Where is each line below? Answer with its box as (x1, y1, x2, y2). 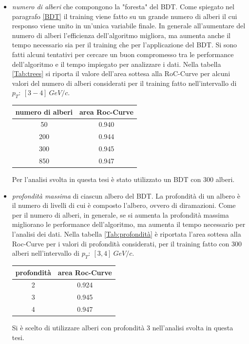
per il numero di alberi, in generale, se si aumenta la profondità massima (12, 209, 229, 220)
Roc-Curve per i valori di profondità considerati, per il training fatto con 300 (12, 238, 242, 248)
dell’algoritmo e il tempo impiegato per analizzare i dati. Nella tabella (12, 59, 221, 69)
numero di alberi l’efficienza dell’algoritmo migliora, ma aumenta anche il (12, 30, 230, 40)
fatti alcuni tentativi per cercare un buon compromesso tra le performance (12, 49, 234, 59)
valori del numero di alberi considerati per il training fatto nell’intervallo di (12, 78, 237, 88)
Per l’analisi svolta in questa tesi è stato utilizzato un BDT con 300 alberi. (12, 174, 235, 184)
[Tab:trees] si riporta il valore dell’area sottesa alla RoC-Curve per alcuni (12, 68, 230, 79)
